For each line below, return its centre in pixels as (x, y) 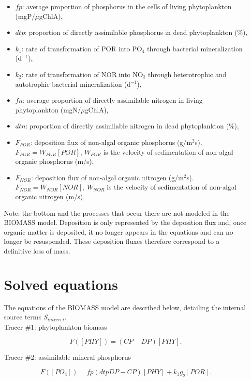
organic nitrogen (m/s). (50, 196)
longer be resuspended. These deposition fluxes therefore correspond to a (112, 241)
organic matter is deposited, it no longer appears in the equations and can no (118, 231)
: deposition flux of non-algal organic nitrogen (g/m (107, 177)
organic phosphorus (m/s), (54, 161)
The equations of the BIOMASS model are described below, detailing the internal (125, 307)
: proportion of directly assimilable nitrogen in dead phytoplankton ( (127, 126)
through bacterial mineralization (195, 48)
